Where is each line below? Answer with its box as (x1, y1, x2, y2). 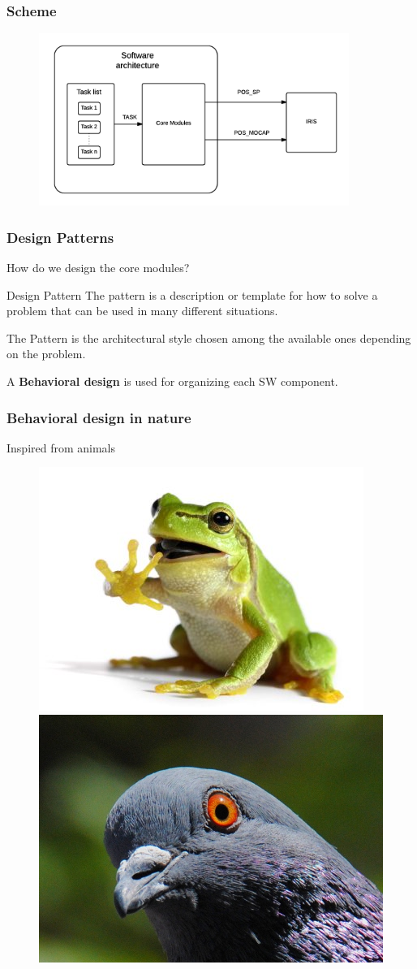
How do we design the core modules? (6, 259, 190, 276)
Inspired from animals (6, 439, 116, 456)
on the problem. (6, 345, 86, 362)
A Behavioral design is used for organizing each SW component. (6, 372, 338, 389)
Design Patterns (6, 227, 114, 247)
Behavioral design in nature (6, 407, 191, 427)
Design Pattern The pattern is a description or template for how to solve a (6, 286, 378, 303)
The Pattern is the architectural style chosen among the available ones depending (6, 329, 411, 346)
